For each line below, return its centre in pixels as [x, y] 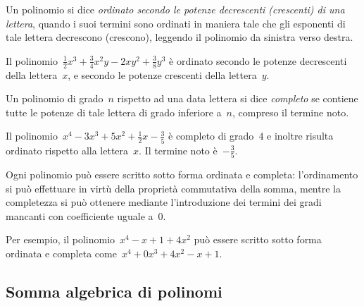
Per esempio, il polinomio [61, 239]
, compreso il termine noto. [291, 112]
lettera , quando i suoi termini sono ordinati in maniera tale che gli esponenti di [176, 23]
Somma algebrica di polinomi [114, 291]
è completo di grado [211, 136]
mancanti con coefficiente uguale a [80, 215]
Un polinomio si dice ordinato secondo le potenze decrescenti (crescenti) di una [175, 9]
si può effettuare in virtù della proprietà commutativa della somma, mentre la [173, 188]
